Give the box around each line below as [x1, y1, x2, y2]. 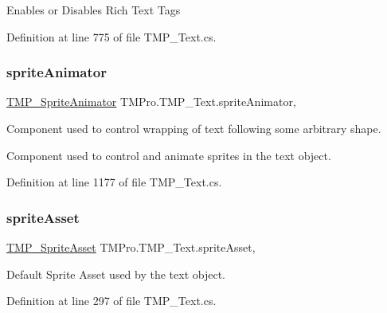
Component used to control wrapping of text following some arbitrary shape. [6, 120, 381, 136]
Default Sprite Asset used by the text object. [6, 265, 226, 282]
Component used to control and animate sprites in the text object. [6, 147, 331, 163]
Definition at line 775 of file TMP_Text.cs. [6, 28, 217, 45]
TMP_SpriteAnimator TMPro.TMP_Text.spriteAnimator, [6, 93, 296, 110]
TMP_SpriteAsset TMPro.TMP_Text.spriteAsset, [6, 239, 256, 255]
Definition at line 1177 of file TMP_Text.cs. [6, 174, 222, 190]
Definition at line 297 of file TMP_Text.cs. [6, 292, 217, 309]
